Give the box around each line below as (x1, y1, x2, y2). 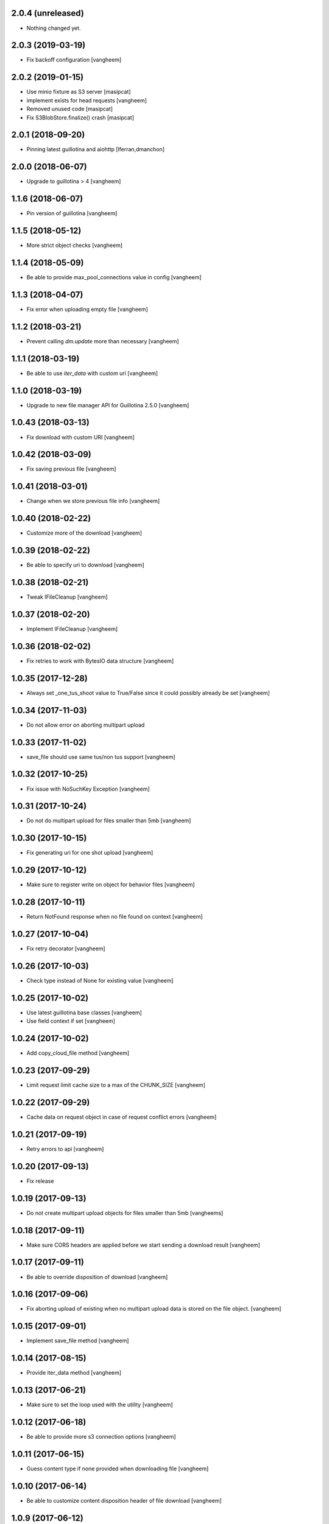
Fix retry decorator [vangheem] (26, 945, 106, 952)
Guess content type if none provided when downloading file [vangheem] (26, 1465, 209, 1472)
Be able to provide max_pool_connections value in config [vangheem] (26, 274, 202, 281)
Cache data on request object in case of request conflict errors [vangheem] (26, 1113, 217, 1120)
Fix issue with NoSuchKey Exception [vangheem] (26, 785, 150, 792)
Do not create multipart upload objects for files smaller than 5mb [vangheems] (26, 1209, 224, 1216)
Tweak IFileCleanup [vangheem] (26, 593, 108, 600)
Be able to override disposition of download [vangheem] (26, 1273, 168, 1280)
